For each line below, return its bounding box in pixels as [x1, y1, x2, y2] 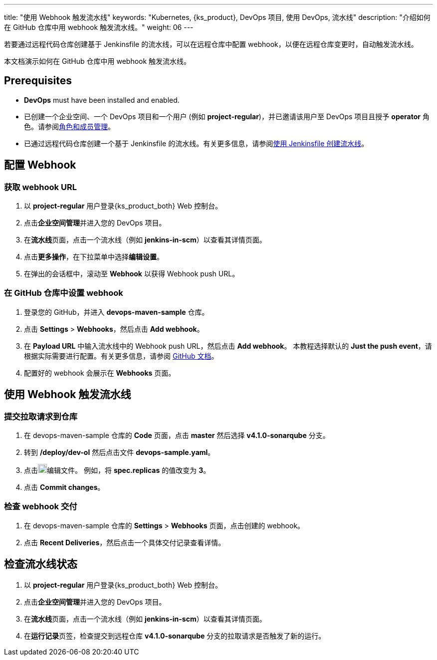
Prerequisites [4, 74, 72, 87]
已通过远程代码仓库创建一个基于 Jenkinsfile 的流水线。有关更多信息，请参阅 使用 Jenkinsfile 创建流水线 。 [24, 139, 369, 148]
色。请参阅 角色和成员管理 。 [24, 122, 115, 131]
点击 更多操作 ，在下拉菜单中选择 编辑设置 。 [24, 252, 164, 261]
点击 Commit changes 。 [24, 483, 105, 492]
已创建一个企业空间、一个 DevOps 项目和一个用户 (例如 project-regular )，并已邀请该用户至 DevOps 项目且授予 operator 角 [24, 112, 430, 121]
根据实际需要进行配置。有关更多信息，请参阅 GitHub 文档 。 [24, 351, 218, 360]
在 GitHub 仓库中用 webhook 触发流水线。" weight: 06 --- [4, 23, 194, 31]
